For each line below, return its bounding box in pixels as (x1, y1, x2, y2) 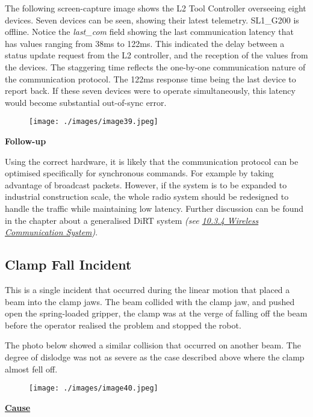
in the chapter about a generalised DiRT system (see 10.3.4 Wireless (5, 214, 259, 226)
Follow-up (5, 135, 46, 147)
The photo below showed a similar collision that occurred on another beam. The (5, 339, 301, 351)
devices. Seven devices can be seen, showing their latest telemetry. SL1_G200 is (5, 13, 299, 26)
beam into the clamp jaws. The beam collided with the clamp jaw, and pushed (5, 295, 295, 307)
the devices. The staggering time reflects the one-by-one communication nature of (5, 60, 306, 73)
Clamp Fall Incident (5, 255, 132, 274)
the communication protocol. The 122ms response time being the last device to (5, 72, 296, 85)
